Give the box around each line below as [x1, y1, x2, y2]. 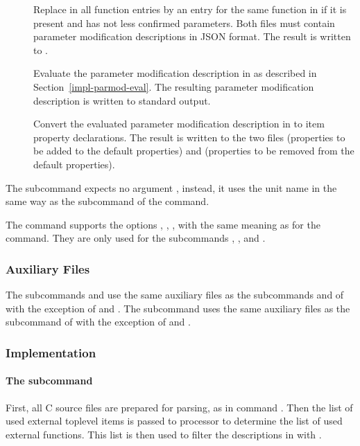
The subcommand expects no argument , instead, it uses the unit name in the [6, 180, 337, 195]
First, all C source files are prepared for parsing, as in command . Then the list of [6, 400, 353, 414]
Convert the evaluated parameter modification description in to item [33, 116, 325, 131]
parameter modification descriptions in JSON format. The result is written [33, 29, 351, 44]
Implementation [6, 344, 96, 361]
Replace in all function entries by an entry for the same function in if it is [33, 2, 347, 16]
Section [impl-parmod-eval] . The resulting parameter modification [33, 79, 314, 93]
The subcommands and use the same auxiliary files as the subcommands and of [6, 287, 344, 302]
